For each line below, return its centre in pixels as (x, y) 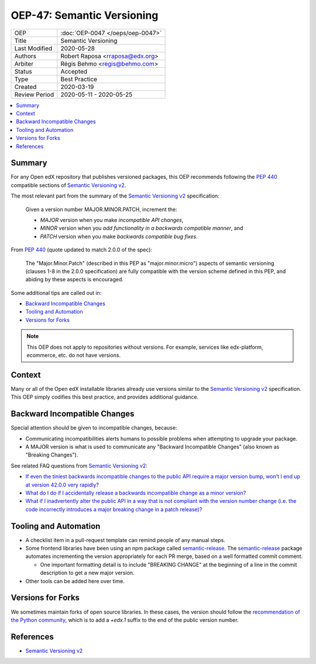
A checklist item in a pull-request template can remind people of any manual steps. (125, 540)
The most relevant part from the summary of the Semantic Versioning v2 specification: (115, 196)
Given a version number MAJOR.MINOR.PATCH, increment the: (102, 209)
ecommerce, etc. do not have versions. (74, 355)
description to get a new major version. (87, 573)
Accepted (74, 71)
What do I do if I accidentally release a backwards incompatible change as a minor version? (136, 493)
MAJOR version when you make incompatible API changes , (112, 220)
